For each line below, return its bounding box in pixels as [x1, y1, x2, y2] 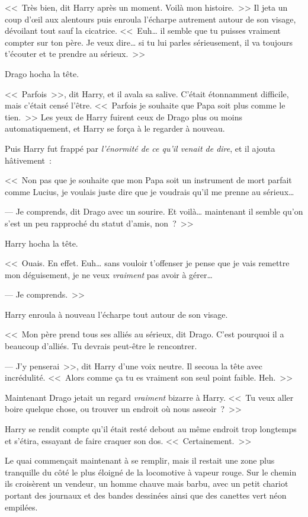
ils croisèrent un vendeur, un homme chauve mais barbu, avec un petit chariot [5, 477, 288, 490]
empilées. [5, 500, 38, 513]
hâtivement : [5, 154, 52, 166]
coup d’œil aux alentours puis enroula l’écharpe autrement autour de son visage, [5, 12, 296, 25]
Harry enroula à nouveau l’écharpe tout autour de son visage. [5, 308, 228, 320]
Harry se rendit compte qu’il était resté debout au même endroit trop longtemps [5, 423, 297, 435]
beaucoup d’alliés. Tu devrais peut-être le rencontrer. [5, 340, 197, 352]
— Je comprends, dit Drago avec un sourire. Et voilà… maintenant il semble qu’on [5, 205, 303, 218]
